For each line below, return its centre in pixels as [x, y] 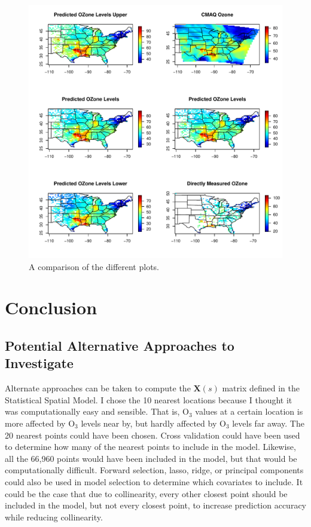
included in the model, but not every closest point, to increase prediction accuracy [155, 505]
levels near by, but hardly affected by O [153, 423]
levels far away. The [268, 423]
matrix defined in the [261, 388]
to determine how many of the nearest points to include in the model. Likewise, [150, 447]
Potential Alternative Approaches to [120, 345]
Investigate [39, 363]
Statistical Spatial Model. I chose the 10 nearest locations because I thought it [149, 399]
